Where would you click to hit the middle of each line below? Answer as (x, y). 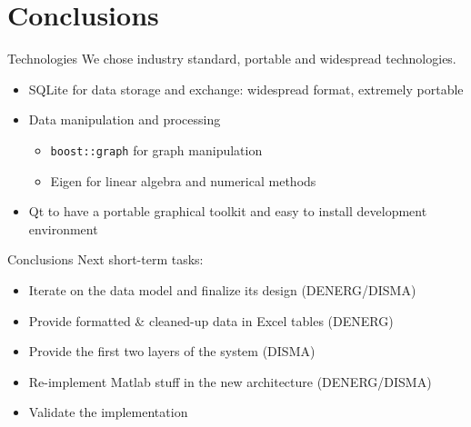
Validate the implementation (108, 412)
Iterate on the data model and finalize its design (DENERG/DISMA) (222, 289)
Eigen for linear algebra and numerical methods (183, 180)
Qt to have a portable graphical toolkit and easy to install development (228, 211)
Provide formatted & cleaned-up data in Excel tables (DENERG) (211, 320)
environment (63, 228)
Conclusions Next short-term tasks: (105, 259)
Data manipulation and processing (125, 119)
